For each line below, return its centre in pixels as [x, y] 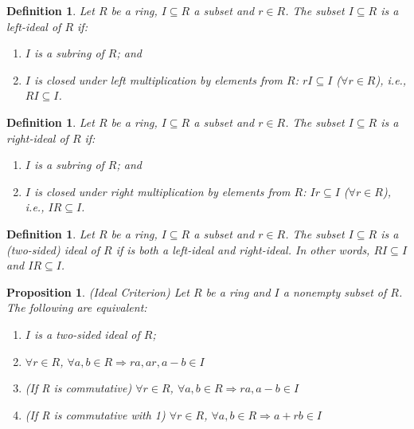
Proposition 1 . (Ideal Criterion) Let [98, 291]
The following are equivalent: [77, 307]
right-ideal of [37, 138]
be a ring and [238, 291]
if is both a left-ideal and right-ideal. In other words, [243, 249]
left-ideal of [34, 26]
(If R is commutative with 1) [95, 414]
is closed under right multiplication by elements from [162, 191]
